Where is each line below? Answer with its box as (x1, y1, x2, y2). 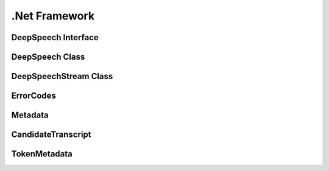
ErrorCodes (11, 91, 56, 101)
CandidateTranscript (11, 130, 91, 140)
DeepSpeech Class (11, 52, 85, 62)
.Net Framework (11, 9, 94, 23)
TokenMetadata (11, 149, 73, 159)
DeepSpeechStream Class (11, 71, 113, 82)
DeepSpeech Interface (11, 32, 99, 43)
